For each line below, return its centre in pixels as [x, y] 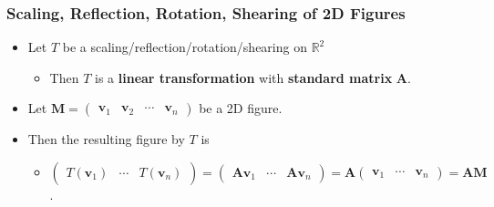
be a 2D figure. [241, 108]
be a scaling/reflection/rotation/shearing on [185, 47]
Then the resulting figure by [106, 139]
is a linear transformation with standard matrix [244, 77]
